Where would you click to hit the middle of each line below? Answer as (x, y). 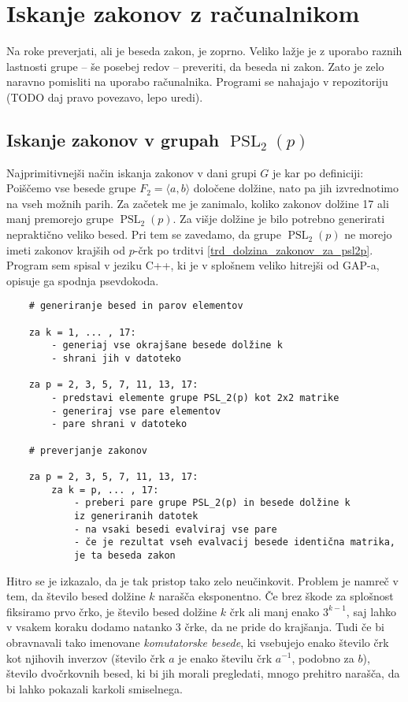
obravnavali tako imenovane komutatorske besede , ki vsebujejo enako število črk (198, 642)
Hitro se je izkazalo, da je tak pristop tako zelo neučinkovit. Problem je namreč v (202, 580)
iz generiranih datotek (136, 516)
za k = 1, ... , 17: (82, 332)
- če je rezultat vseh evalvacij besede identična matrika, (234, 542)
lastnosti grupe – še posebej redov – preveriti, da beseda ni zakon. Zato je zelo (195, 66)
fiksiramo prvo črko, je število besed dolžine (112, 611)
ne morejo (368, 234)
